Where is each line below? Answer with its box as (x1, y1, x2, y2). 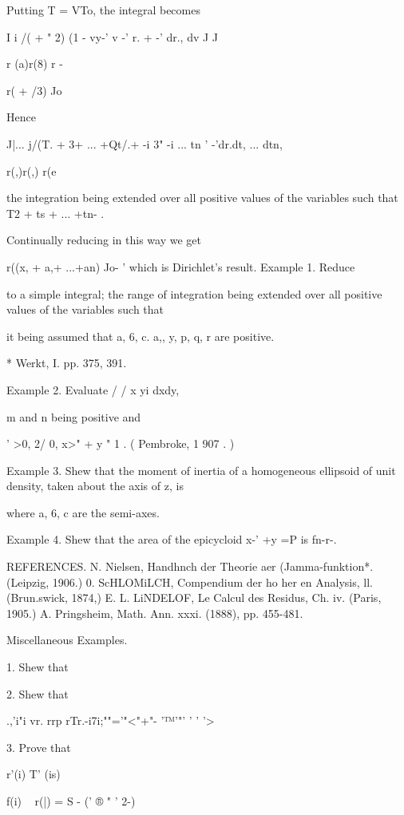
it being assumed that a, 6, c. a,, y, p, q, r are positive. (6, 327, 275, 344)
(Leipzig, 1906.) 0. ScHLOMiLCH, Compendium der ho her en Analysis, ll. (6, 573, 373, 590)
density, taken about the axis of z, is (6, 477, 184, 494)
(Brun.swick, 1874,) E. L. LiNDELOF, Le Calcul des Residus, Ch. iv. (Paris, (6, 589, 382, 606)
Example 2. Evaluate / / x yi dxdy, (6, 381, 180, 398)
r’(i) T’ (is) (6, 766, 61, 782)
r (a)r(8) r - (6, 55, 63, 72)
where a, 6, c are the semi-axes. (6, 504, 160, 520)
